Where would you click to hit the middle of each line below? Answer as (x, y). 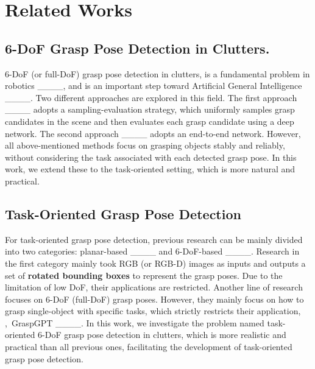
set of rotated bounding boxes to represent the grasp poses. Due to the (144, 275)
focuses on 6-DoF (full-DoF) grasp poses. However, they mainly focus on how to (154, 299)
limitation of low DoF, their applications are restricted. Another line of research (154, 287)
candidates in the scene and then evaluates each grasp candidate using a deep (150, 121)
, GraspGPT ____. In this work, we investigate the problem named (135, 322)
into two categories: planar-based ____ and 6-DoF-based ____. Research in (152, 251)
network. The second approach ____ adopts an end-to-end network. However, (153, 133)
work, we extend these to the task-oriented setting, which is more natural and (150, 169)
